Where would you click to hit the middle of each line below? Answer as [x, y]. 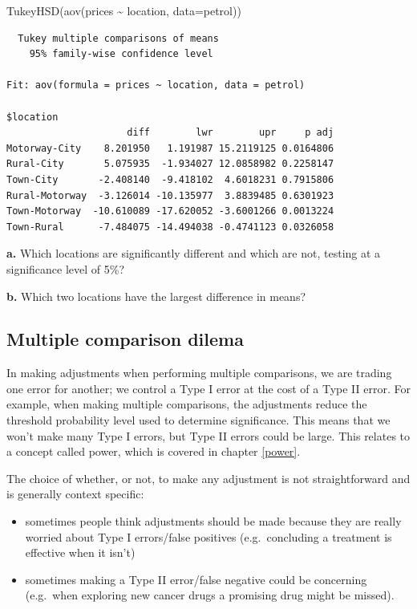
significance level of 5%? [66, 268]
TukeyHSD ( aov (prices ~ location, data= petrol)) [124, 10]
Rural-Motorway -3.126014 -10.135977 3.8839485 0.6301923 [170, 195]
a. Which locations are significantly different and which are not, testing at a [194, 253]
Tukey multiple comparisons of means [118, 38]
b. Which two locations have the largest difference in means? [156, 296]
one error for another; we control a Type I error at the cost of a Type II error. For [208, 388]
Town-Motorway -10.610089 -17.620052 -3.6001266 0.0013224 [170, 211]
